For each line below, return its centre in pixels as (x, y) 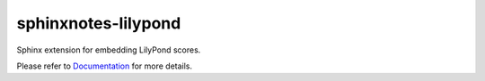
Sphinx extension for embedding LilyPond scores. (109, 50)
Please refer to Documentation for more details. (105, 66)
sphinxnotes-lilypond (99, 23)
